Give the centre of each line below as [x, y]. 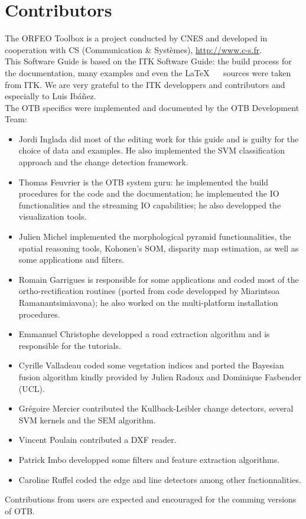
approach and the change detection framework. [103, 162]
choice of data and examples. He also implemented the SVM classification [152, 150]
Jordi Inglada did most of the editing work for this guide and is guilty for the [159, 138]
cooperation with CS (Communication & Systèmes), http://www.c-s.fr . [134, 49]
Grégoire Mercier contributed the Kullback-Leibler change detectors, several [156, 408]
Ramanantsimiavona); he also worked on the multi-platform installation [148, 302]
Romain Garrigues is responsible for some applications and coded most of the [159, 279]
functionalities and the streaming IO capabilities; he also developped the [150, 205]
